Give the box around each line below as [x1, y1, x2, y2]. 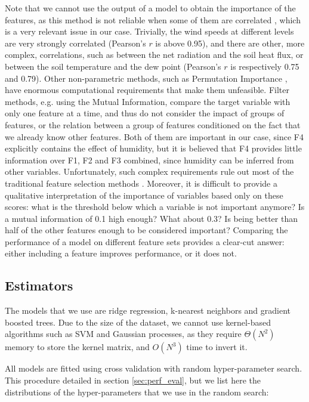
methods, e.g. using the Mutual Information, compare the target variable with [5, 95, 291, 107]
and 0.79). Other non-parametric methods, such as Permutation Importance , [5, 72, 288, 84]
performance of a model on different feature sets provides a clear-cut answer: [5, 235, 285, 248]
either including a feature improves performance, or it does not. [5, 247, 237, 259]
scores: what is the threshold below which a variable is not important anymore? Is [5, 200, 305, 213]
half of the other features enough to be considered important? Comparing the [5, 224, 288, 236]
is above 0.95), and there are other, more [155, 36, 305, 49]
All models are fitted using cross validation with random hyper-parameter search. [5, 362, 302, 375]
